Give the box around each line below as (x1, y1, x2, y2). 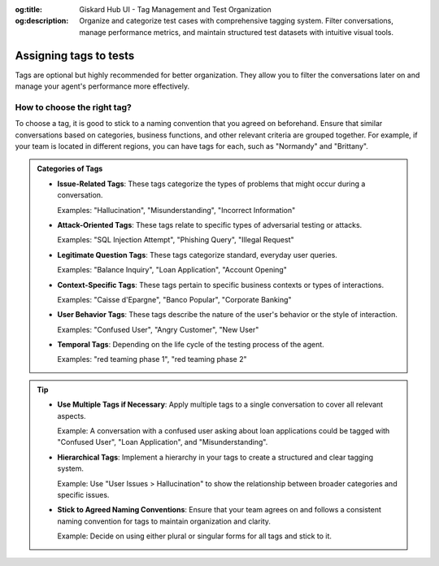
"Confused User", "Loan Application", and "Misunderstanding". (57, 438, 268, 447)
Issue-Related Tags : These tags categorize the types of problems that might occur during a (57, 179, 366, 189)
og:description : (15, 16, 69, 26)
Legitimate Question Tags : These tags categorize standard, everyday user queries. (57, 250, 337, 259)
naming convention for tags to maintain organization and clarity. (57, 516, 272, 526)
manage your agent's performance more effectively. (15, 81, 190, 91)
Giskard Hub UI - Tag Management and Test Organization (79, 5, 272, 14)
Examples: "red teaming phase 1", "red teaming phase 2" (57, 355, 247, 364)
